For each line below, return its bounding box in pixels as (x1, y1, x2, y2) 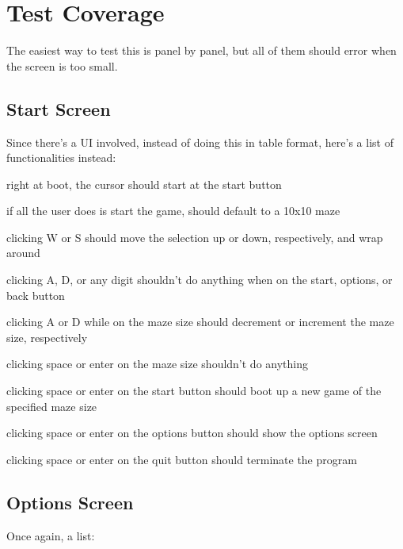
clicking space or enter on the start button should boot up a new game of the (6, 382, 382, 399)
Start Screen (6, 96, 111, 121)
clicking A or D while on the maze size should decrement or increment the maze (6, 313, 394, 330)
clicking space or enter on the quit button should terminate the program (6, 451, 357, 467)
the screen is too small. (6, 57, 118, 74)
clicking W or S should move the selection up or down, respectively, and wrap (6, 228, 383, 245)
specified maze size (6, 397, 97, 414)
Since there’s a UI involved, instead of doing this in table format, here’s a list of (6, 133, 393, 150)
